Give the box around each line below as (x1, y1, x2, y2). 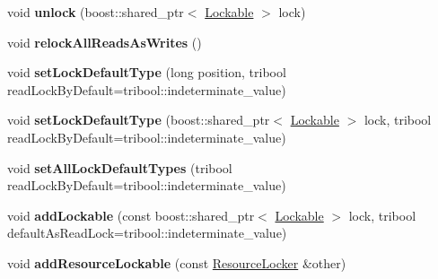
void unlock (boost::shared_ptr (7, 3, 184, 21)
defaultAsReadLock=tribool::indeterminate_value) (7, 223, 287, 242)
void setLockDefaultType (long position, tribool (7, 63, 286, 82)
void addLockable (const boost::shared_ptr (7, 205, 255, 224)
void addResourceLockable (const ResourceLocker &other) (7, 253, 346, 272)
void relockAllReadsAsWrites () (7, 32, 202, 51)
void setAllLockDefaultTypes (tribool (7, 158, 232, 177)
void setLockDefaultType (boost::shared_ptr (7, 110, 270, 129)
